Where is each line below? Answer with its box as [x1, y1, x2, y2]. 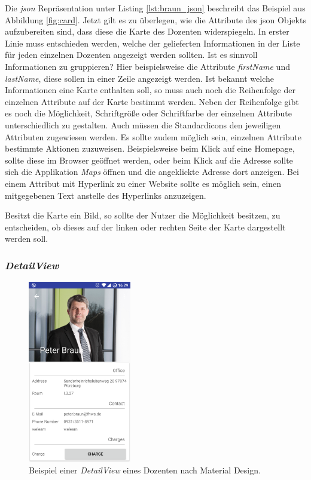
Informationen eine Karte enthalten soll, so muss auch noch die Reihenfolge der [5, 84, 295, 96]
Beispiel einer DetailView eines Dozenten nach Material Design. [29, 464, 261, 476]
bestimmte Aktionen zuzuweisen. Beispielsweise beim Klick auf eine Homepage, [5, 142, 295, 155]
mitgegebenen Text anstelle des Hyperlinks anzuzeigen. [5, 189, 206, 201]
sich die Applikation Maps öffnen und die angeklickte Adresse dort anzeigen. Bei [5, 165, 299, 178]
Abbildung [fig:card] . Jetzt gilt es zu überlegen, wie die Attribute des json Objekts [5, 13, 306, 26]
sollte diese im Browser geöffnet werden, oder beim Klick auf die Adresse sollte [5, 153, 293, 166]
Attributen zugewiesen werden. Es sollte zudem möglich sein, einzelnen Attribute [5, 130, 302, 143]
